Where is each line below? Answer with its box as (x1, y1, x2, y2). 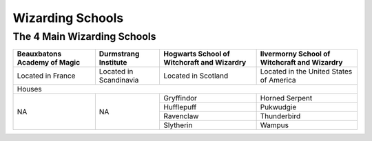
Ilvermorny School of (260, 49, 331, 58)
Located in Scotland (163, 71, 229, 80)
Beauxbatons (17, 49, 62, 58)
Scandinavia (99, 76, 139, 85)
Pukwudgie (260, 102, 297, 112)
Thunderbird (260, 111, 301, 121)
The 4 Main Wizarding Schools (12, 30, 156, 43)
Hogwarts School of (163, 49, 230, 58)
